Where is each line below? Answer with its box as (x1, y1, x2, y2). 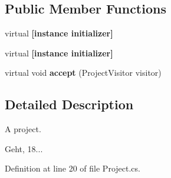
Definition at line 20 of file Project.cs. (5, 162, 140, 174)
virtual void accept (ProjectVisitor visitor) (5, 66, 162, 79)
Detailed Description (5, 95, 134, 113)
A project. (5, 123, 41, 135)
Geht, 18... (5, 142, 43, 155)
